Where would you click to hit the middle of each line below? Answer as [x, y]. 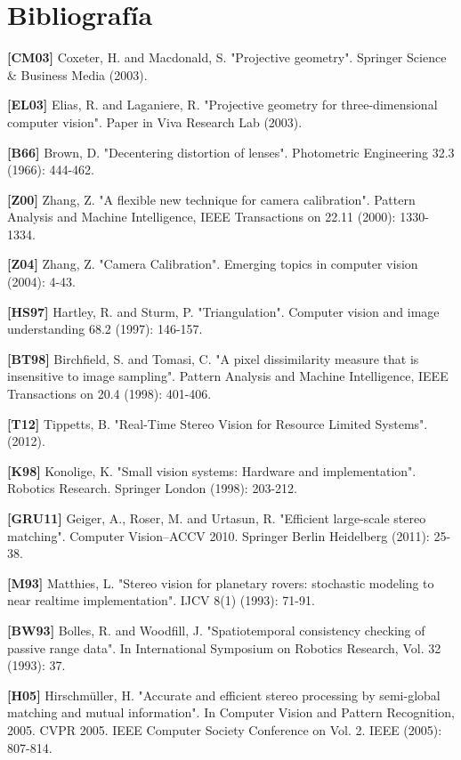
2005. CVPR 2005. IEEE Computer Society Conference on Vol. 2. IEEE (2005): [225, 729]
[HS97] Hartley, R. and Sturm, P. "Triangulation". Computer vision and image [223, 311]
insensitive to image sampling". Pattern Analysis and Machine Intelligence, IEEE [228, 376]
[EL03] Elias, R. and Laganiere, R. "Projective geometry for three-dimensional [222, 105]
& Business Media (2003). [77, 74]
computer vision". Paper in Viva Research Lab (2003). [155, 121]
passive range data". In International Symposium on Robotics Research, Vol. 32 [224, 647]
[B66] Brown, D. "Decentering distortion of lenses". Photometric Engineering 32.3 [231, 152]
